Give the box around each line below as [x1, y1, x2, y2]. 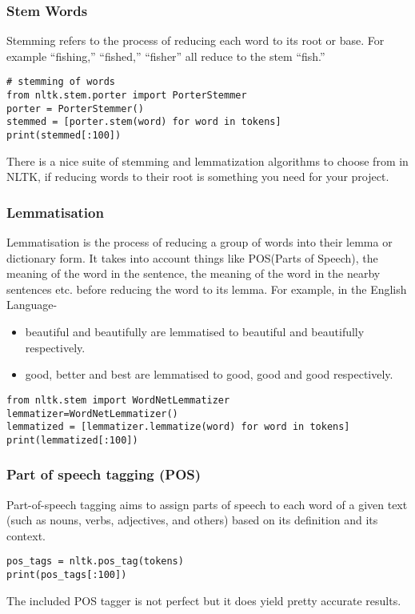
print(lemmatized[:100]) [6, 434, 138, 446]
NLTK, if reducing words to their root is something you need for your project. [6, 168, 389, 185]
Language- [6, 296, 58, 313]
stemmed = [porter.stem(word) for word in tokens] [6, 116, 281, 128]
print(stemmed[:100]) [6, 130, 122, 142]
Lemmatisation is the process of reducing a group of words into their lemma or [6, 234, 393, 251]
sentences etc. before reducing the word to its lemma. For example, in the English [6, 280, 407, 297]
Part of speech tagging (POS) [6, 464, 202, 484]
